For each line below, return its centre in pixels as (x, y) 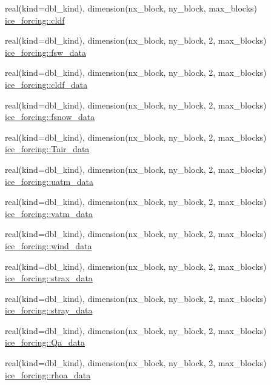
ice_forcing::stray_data (49, 310)
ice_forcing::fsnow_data (50, 117)
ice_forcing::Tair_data (47, 149)
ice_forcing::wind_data (49, 245)
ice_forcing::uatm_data (49, 181)
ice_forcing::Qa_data (45, 342)
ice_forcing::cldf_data (46, 84)
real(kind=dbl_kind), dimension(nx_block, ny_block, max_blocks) (131, 8)
